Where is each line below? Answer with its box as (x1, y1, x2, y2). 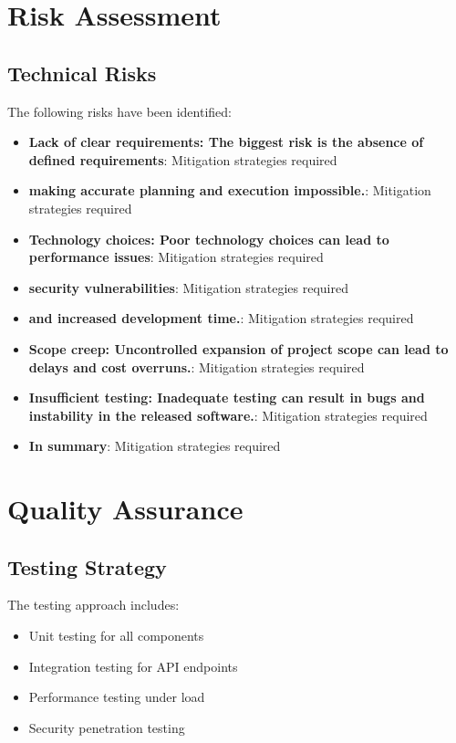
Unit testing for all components (28, 626, 204, 645)
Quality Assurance (7, 490, 244, 528)
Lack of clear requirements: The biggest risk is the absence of (28, 132, 424, 152)
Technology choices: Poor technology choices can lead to (28, 229, 389, 248)
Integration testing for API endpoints (28, 656, 238, 675)
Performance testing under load (28, 687, 205, 706)
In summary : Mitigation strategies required (28, 436, 281, 455)
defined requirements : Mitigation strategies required (28, 150, 337, 169)
